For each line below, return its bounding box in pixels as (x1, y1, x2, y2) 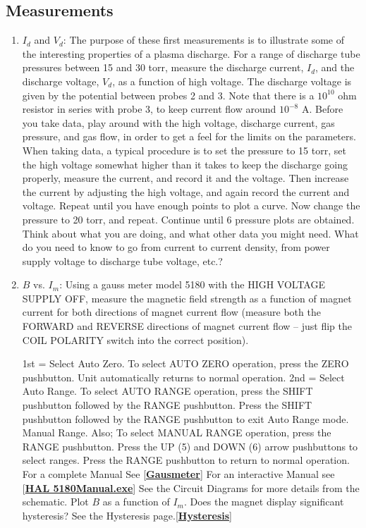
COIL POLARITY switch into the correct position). (22, 332, 249, 347)
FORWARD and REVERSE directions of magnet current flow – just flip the (22, 319, 352, 333)
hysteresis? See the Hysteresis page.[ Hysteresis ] (22, 508, 232, 522)
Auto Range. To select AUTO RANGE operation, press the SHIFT (22, 383, 313, 398)
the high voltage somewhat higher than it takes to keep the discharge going (22, 156, 348, 171)
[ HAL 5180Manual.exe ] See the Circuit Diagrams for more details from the (22, 480, 360, 495)
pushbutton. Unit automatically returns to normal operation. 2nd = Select (22, 369, 345, 384)
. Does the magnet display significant (183, 494, 344, 509)
